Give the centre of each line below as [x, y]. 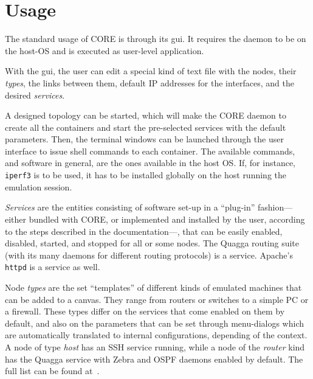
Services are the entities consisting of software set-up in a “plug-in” [130, 207]
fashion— [275, 207]
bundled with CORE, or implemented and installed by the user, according [167, 219]
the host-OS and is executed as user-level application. [105, 50]
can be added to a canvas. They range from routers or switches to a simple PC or [157, 299]
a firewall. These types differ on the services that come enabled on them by [145, 311]
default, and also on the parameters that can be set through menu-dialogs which [154, 323]
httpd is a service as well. [53, 267]
